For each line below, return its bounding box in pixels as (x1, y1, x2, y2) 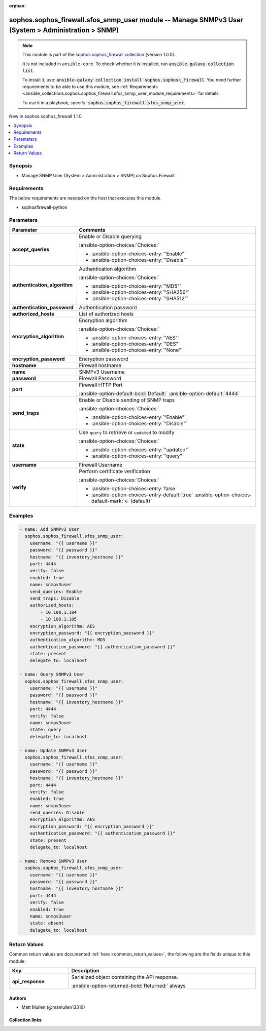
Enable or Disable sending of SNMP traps (79, 397, 175, 403)
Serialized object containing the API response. (71, 974, 178, 981)
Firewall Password (79, 375, 122, 382)
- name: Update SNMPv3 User (19, 748, 87, 753)
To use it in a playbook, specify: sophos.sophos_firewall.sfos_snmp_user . (22, 99, 186, 106)
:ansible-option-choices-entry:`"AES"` (91, 334, 180, 341)
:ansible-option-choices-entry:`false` (91, 485, 177, 492)
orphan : (9, 3, 26, 8)
